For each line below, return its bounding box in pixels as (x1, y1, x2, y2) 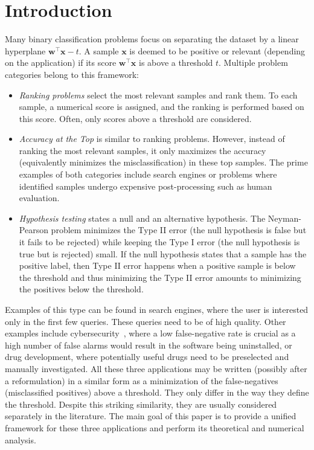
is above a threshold (139, 56, 213, 69)
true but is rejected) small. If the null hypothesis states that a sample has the (19, 247, 307, 260)
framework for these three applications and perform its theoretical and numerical (5, 421, 304, 434)
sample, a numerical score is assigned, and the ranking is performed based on (19, 100, 304, 113)
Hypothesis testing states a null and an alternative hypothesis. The (19, 211, 266, 224)
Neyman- (268, 211, 302, 224)
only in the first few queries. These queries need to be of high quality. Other (5, 315, 286, 327)
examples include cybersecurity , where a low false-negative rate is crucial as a (5, 327, 296, 339)
